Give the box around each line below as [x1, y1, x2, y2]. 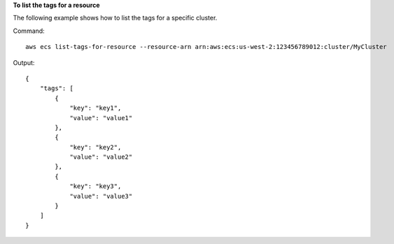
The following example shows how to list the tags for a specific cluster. [13, 14, 218, 22]
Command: [13, 27, 45, 35]
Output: [13, 58, 35, 66]
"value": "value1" [69, 114, 133, 122]
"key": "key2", [69, 143, 122, 151]
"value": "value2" [69, 153, 133, 161]
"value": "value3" [69, 192, 133, 200]
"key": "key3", [69, 182, 122, 190]
